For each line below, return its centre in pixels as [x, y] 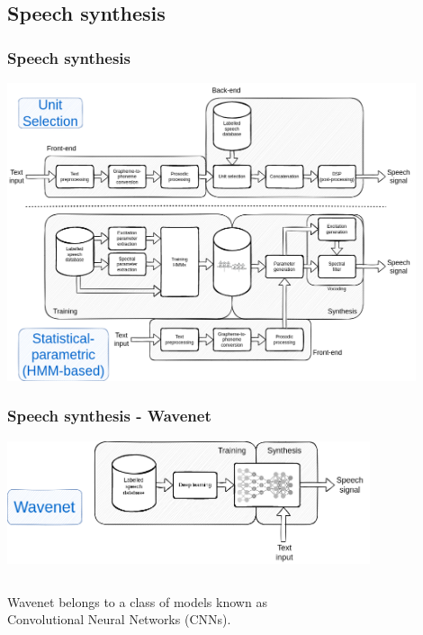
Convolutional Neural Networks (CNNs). [119, 619]
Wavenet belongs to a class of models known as [137, 601]
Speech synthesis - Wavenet [109, 416]
